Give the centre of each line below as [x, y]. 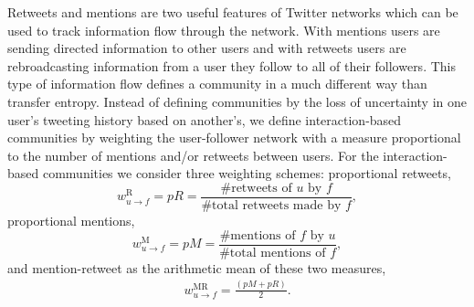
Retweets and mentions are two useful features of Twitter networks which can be [233, 12]
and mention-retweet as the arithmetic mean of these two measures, [197, 267]
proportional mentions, [71, 220]
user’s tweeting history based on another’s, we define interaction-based [205, 119]
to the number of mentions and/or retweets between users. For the [193, 155]
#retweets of [256, 188]
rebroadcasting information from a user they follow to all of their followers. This [232, 65]
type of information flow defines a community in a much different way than [217, 84]
